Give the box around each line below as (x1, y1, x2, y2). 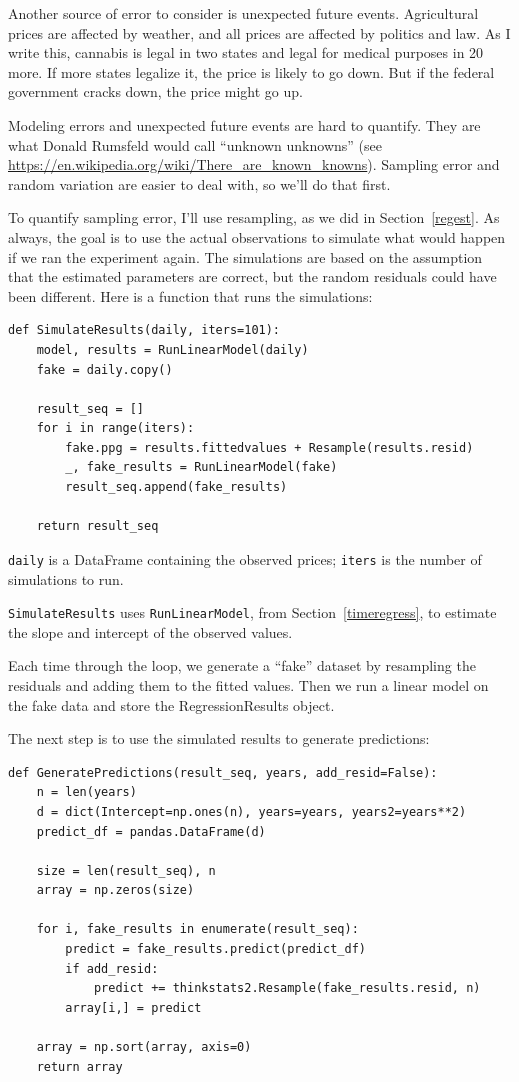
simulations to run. (8, 568, 124, 589)
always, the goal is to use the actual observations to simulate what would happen (8, 226, 506, 247)
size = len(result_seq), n (36, 863, 216, 878)
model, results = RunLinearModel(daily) (36, 342, 309, 357)
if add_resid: (65, 961, 159, 976)
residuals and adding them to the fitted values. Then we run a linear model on (8, 674, 489, 695)
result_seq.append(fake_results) (65, 480, 288, 495)
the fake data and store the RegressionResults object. (8, 694, 335, 715)
